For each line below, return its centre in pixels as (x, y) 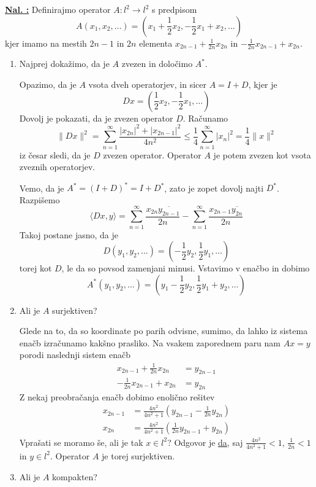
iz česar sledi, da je (55, 154)
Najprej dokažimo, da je (64, 64)
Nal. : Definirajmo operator (58, 9)
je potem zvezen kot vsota (262, 154)
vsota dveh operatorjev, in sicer (147, 84)
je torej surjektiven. (138, 455)
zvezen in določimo (157, 64)
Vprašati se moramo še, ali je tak (81, 442)
